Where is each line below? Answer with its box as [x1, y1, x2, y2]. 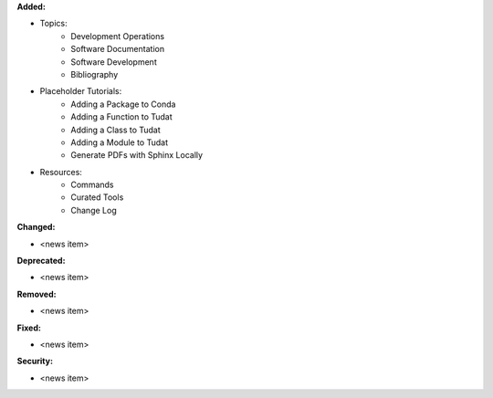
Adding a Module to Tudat [70, 137, 169, 148]
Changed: [16, 222, 56, 233]
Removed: [16, 288, 57, 299]
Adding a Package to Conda [70, 99, 176, 110]
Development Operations [70, 30, 164, 41]
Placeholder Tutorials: [39, 86, 122, 97]
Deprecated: [16, 256, 66, 267]
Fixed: [16, 322, 41, 333]
